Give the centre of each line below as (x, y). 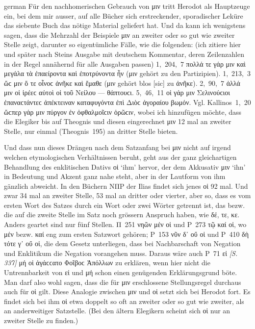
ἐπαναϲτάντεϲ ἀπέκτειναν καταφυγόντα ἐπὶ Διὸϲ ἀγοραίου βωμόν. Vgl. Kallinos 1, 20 (127, 102)
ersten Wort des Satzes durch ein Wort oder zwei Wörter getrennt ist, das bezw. (125, 205)
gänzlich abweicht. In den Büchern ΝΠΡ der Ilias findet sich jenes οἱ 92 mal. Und (126, 186)
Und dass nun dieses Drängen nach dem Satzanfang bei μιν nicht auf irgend (117, 147)
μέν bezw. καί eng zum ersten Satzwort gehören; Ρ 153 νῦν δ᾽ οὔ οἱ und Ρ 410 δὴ (126, 234)
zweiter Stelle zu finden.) (41, 320)
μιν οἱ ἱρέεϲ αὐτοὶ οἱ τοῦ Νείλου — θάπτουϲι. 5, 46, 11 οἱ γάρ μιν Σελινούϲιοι (117, 92)
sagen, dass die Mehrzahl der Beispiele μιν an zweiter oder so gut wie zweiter (119, 35)
